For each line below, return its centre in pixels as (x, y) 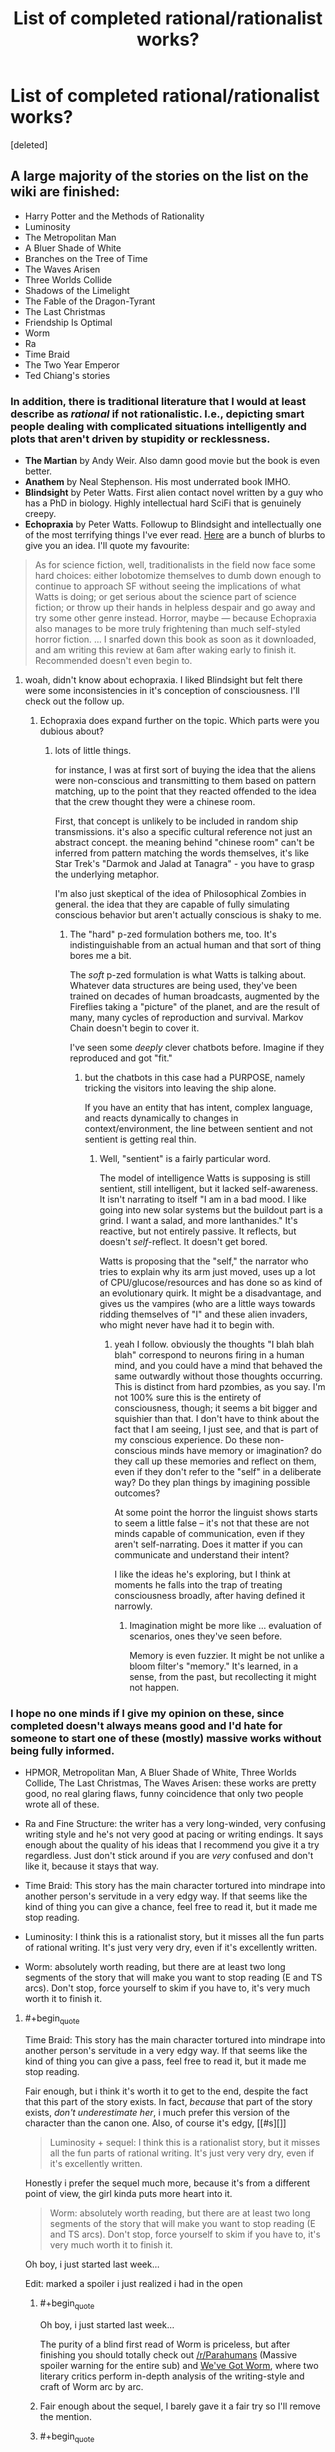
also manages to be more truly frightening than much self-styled (167, 629)
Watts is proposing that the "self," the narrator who (204, 1261)
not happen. (154, 1688)
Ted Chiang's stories (67, 375)
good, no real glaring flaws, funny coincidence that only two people (164, 1794)
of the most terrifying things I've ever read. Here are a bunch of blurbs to (175, 535)
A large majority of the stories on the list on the (159, 176)
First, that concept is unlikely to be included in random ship (176, 821)
